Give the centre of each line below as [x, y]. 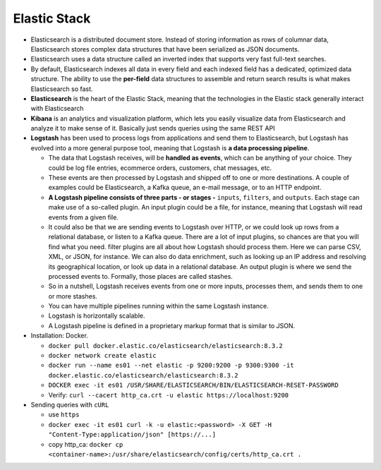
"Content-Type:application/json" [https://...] [132, 435]
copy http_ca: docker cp [86, 444]
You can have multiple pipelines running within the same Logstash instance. [158, 306]
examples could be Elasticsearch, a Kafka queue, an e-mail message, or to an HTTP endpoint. [185, 188]
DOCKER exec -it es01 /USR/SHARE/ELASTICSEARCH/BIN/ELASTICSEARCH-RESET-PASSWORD [193, 385]
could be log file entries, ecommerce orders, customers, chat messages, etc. [160, 168]
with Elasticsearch [57, 109]
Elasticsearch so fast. [62, 89]
